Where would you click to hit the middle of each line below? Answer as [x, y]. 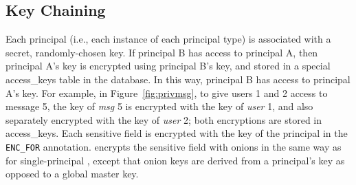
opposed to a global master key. [72, 174]
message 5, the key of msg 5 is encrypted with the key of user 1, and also [159, 106]
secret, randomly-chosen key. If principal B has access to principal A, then [162, 52]
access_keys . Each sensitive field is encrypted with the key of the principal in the [177, 133]
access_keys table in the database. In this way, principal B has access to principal [178, 79]
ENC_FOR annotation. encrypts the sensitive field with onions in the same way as [174, 147]
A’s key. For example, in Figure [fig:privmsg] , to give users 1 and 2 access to [167, 92]
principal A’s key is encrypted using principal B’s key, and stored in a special [168, 66]
